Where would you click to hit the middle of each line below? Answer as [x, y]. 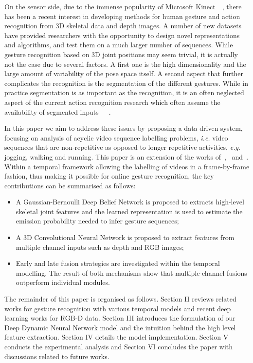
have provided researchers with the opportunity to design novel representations [122, 35]
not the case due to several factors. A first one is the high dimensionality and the [125, 64]
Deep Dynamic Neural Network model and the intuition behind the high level [120, 327]
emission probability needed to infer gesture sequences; [97, 221]
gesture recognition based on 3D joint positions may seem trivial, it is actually [121, 54]
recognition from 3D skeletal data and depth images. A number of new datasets [123, 26]
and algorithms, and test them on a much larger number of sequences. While [119, 45]
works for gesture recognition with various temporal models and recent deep [118, 308]
